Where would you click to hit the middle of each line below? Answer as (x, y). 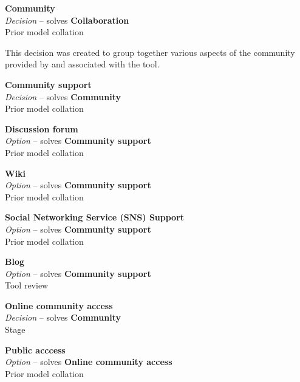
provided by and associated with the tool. (82, 64)
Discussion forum (42, 128)
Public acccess (35, 350)
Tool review (27, 285)
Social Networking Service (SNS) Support (95, 217)
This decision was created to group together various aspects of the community (150, 52)
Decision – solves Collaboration (67, 20)
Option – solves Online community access (89, 362)
